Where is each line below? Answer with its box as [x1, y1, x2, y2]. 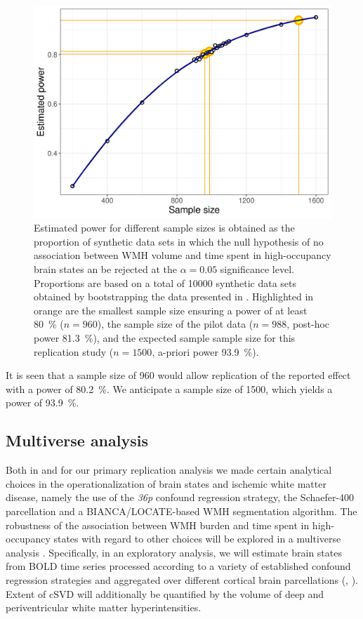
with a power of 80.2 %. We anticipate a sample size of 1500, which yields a [6, 381, 333, 396]
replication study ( [34, 344, 114, 359]
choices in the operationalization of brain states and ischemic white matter [6, 476, 326, 491]
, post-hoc [286, 317, 330, 331]
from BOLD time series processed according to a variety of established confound [6, 559, 351, 573]
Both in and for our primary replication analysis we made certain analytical [6, 462, 332, 477]
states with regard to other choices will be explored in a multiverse [53, 531, 341, 546]
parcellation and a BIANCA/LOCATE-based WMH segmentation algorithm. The [6, 503, 357, 518]
